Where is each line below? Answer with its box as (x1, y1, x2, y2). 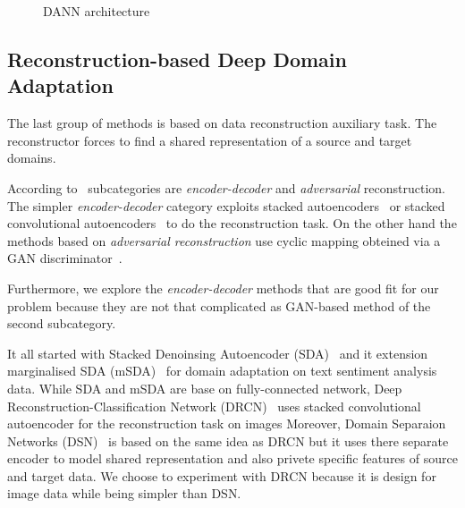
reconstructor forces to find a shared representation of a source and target (7, 131, 412, 149)
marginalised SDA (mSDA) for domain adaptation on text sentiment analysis (7, 361, 437, 380)
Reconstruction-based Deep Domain (7, 45, 347, 72)
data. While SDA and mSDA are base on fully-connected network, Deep (7, 378, 402, 397)
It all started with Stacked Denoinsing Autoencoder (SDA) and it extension (7, 343, 428, 362)
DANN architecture (43, 2, 150, 20)
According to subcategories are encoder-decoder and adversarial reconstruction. (7, 178, 445, 197)
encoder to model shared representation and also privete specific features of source (7, 449, 458, 468)
